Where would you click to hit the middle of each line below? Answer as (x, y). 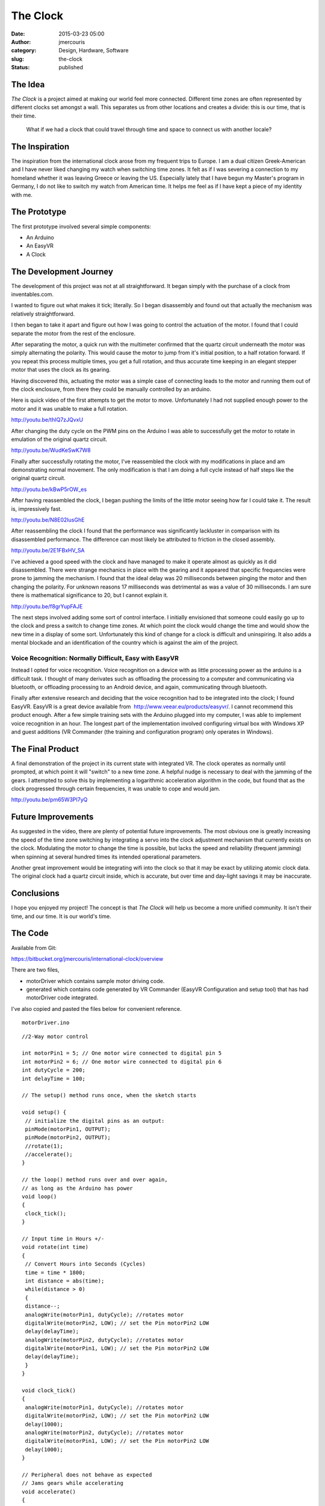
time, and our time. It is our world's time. (61, 916)
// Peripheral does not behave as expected (87, 1475)
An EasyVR (40, 246)
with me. (22, 195)
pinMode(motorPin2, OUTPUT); (68, 1138)
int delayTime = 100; (54, 1079)
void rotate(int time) (55, 1247)
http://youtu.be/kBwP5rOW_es (49, 489)
